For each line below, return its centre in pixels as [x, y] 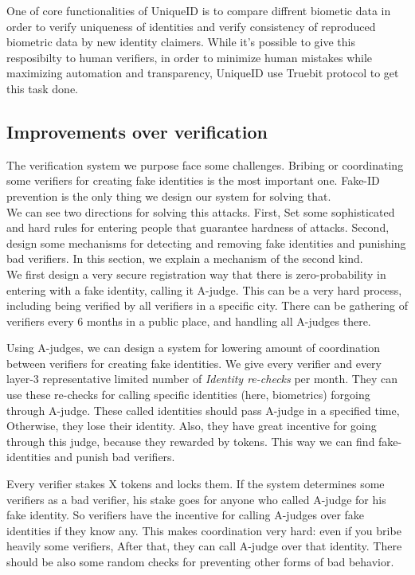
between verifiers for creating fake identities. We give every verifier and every [194, 363]
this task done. [42, 88]
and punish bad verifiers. [115, 457]
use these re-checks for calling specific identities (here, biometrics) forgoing [188, 395]
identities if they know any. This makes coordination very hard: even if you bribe [204, 530]
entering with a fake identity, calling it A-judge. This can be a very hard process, [204, 289]
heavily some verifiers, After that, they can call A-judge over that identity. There [204, 546]
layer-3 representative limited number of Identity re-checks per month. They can [202, 379]
